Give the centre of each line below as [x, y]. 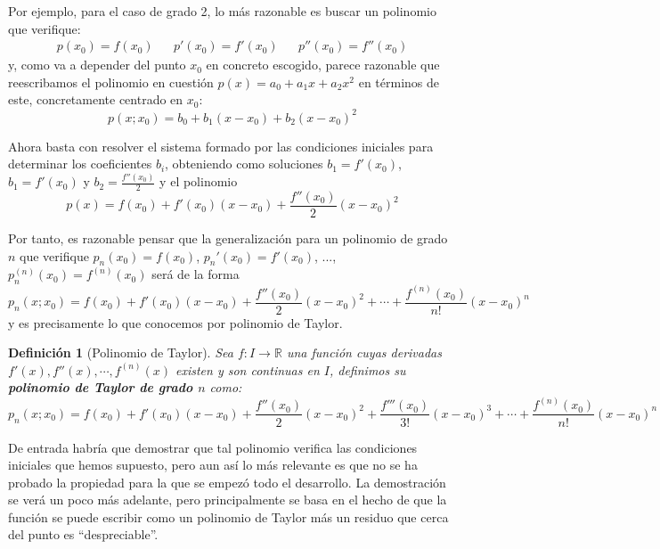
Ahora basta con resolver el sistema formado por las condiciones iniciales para [221, 146]
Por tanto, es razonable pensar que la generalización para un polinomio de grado [228, 238]
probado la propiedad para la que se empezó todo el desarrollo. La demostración [227, 482]
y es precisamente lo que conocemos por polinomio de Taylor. [175, 322]
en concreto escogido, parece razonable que [323, 65]
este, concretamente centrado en [96, 99]
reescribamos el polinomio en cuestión [111, 82]
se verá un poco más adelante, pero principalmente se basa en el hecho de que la [228, 500]
